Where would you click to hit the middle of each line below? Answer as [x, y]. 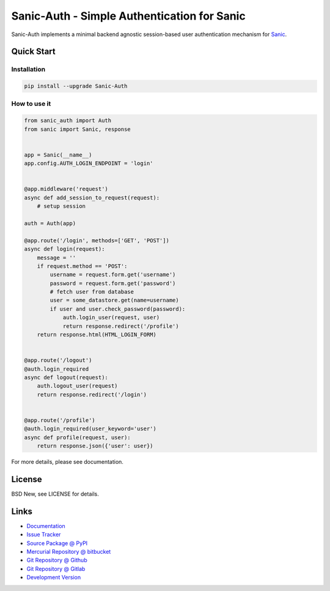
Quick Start [33, 52]
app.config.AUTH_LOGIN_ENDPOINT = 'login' [89, 163]
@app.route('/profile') [60, 420]
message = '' [57, 258]
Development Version [54, 578]
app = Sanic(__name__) [58, 155]
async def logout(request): [66, 377]
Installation [28, 69]
